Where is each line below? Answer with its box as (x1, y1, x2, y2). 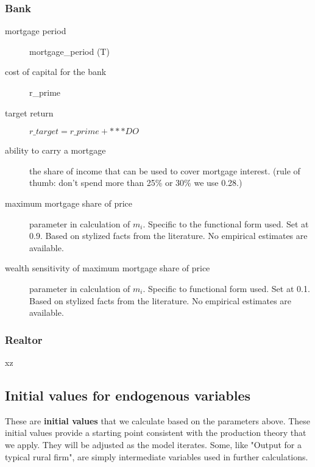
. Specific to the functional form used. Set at (143, 217, 309, 230)
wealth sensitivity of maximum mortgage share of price (5, 262, 210, 274)
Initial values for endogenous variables (5, 385, 251, 404)
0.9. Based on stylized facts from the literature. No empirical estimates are (29, 229, 308, 242)
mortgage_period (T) (29, 45, 110, 57)
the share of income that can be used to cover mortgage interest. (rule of (29, 164, 300, 177)
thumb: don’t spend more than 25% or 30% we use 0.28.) (29, 176, 242, 189)
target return (5, 106, 54, 119)
